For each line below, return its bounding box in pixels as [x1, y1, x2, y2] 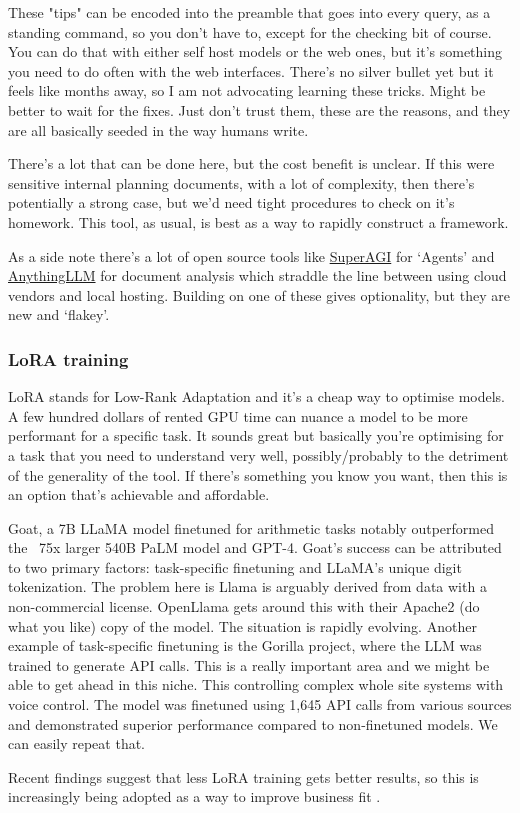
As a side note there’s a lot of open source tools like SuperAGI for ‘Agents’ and [8, 245, 495, 266]
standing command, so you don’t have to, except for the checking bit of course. [8, 21, 492, 42]
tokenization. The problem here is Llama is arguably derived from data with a [8, 576, 487, 597]
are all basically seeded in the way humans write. [8, 119, 309, 140]
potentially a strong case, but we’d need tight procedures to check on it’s [8, 192, 455, 213]
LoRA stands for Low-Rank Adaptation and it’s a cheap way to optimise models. [8, 386, 506, 407]
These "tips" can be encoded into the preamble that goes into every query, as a [8, 2, 491, 22]
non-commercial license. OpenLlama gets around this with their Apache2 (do [8, 596, 480, 617]
